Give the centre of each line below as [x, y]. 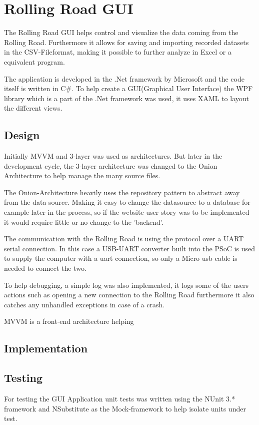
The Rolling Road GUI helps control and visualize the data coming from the [121, 32]
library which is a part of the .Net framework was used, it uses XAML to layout [126, 98]
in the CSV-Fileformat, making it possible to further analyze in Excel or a [118, 52]
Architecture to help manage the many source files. [82, 175]
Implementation [46, 348]
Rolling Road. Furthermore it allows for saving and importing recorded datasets [126, 42]
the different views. [33, 108]
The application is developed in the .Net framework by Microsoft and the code [124, 78]
